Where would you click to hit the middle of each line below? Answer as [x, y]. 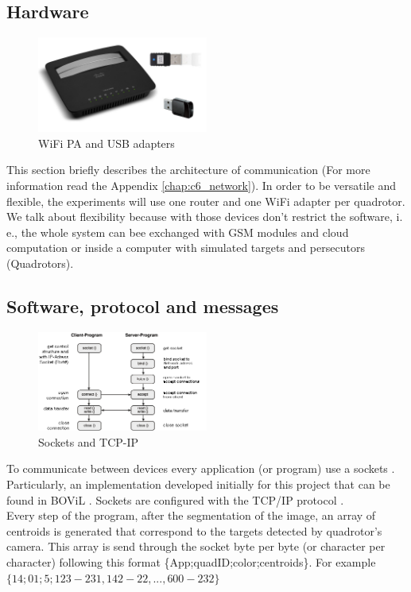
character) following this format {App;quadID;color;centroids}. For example [191, 562]
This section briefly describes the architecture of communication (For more [188, 170]
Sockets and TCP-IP [89, 441]
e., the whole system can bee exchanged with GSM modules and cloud [178, 232]
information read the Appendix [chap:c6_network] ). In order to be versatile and [201, 186]
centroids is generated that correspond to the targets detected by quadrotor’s [194, 530]
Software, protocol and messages [143, 306]
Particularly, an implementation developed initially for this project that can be [198, 484]
